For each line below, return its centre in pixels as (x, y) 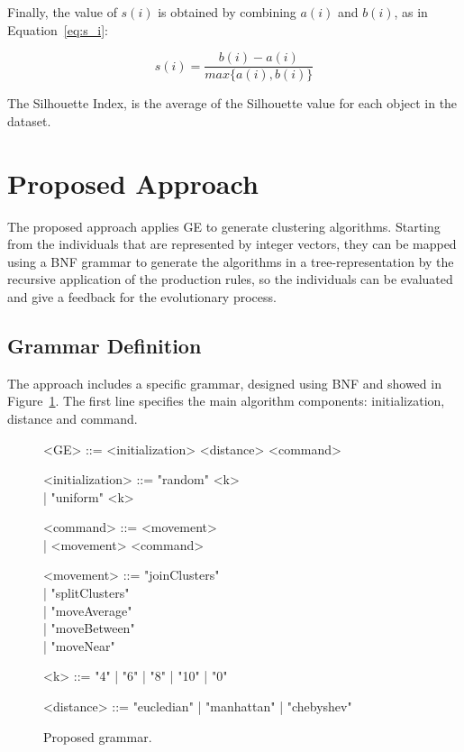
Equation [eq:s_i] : (58, 29)
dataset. (29, 120)
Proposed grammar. (98, 736)
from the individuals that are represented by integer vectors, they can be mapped (232, 244)
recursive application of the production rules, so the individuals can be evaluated (230, 279)
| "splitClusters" (86, 593)
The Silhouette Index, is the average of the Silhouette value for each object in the (232, 103)
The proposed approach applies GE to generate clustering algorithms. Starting (224, 226)
